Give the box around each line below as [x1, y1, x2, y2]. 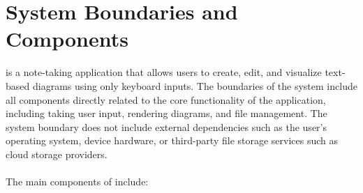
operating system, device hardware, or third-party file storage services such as [6, 133, 339, 148]
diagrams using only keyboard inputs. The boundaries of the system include [32, 78, 357, 93]
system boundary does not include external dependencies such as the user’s [6, 119, 327, 134]
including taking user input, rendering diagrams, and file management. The [6, 106, 327, 121]
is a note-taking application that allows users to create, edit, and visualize [6, 65, 322, 79]
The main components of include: [6, 174, 149, 189]
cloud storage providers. [6, 146, 108, 161]
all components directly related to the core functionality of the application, [6, 92, 326, 107]
